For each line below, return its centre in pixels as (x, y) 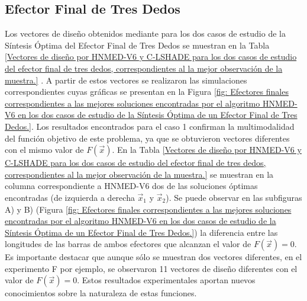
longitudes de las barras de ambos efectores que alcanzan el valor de (128, 244)
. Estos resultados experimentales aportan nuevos (166, 280)
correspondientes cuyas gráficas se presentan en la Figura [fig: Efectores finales (147, 92)
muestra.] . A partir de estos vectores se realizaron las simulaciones (126, 80)
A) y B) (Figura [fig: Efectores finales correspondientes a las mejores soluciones (148, 209)
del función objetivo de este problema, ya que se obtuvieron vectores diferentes (147, 138)
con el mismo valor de (44, 150)
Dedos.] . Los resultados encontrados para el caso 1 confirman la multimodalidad (150, 126)
